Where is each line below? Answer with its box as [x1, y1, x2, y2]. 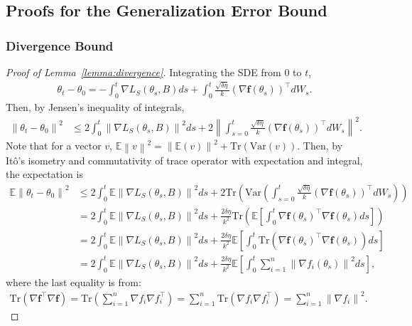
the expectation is [6, 167, 83, 182]
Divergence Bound [6, 36, 114, 54]
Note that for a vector [6, 138, 102, 153]
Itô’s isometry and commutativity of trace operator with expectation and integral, [6, 152, 363, 167]
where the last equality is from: [6, 274, 141, 289]
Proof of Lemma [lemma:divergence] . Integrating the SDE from [6, 65, 281, 79]
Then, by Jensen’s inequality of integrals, [6, 100, 185, 115]
